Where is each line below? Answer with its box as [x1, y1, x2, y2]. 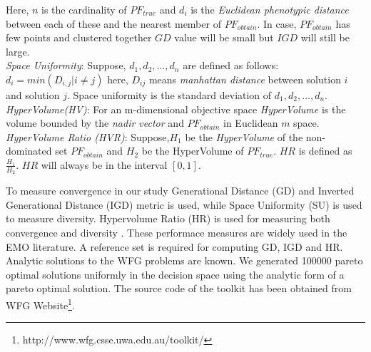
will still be [300, 30, 350, 45]
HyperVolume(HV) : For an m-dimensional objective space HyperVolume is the [6, 101, 346, 116]
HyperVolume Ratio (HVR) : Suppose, [6, 129, 170, 144]
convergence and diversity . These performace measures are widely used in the [6, 224, 347, 239]
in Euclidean [223, 115, 278, 130]
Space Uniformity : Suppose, [6, 58, 126, 73]
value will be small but [174, 30, 274, 45]
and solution [6, 87, 60, 102]
